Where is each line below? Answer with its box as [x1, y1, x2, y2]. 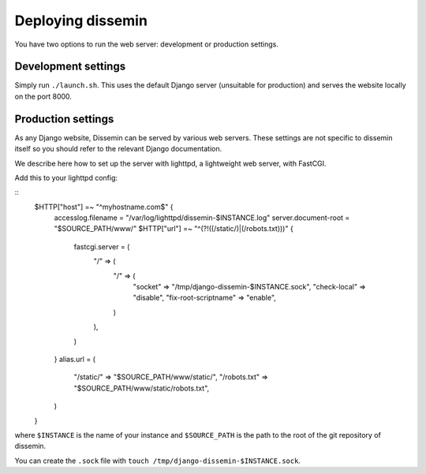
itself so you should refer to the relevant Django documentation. [14, 144, 222, 154]
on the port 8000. [14, 91, 73, 101]
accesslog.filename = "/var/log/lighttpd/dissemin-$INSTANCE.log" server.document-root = [54, 213, 350, 222]
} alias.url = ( [54, 355, 96, 364]
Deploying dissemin [14, 12, 148, 29]
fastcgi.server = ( [73, 241, 130, 252]
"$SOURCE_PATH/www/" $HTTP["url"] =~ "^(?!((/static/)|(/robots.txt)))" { [54, 224, 293, 233]
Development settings [14, 60, 126, 73]
